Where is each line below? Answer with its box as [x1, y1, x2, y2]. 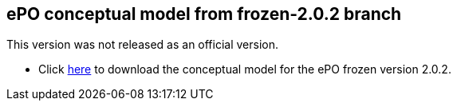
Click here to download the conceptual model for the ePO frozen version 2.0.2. [38, 62, 451, 77]
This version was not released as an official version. [6, 38, 279, 52]
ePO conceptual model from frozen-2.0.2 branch [6, 4, 402, 24]
